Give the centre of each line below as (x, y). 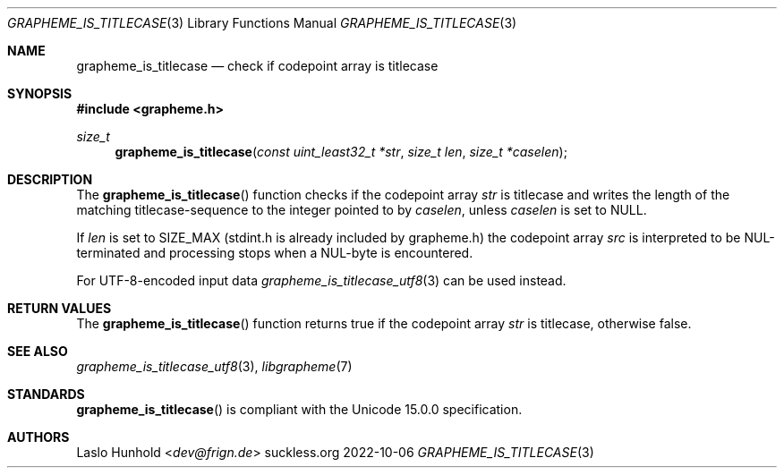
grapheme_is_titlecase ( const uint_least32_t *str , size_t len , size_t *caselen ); (341, 152)
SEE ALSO (38, 351)
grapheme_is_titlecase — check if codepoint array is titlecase (257, 66)
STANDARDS (46, 394)
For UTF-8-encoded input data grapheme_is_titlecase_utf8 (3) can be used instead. (321, 280)
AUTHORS (38, 437)
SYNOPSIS (40, 93)
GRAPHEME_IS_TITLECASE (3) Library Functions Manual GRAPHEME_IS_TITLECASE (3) (262, 23)
